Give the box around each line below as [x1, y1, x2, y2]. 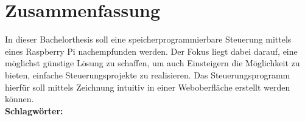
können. [5, 92, 34, 105]
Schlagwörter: [5, 104, 63, 117]
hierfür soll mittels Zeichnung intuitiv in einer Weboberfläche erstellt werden [5, 80, 290, 93]
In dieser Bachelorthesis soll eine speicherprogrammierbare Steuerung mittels [5, 33, 292, 46]
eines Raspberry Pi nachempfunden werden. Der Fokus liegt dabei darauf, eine [5, 44, 298, 57]
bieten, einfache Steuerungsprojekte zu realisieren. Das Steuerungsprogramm [5, 68, 290, 81]
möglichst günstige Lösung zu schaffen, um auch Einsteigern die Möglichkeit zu [5, 57, 300, 69]
